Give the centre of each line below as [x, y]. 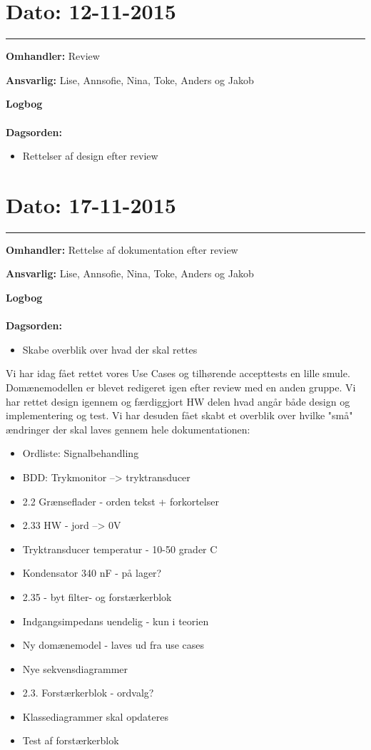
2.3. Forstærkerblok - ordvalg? [88, 693]
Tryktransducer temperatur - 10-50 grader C [120, 549]
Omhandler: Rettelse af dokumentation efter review [122, 249]
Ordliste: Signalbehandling [81, 453]
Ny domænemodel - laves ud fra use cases [113, 645]
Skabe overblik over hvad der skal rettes [110, 349]
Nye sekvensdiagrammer [75, 668]
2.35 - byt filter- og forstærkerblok [97, 596]
